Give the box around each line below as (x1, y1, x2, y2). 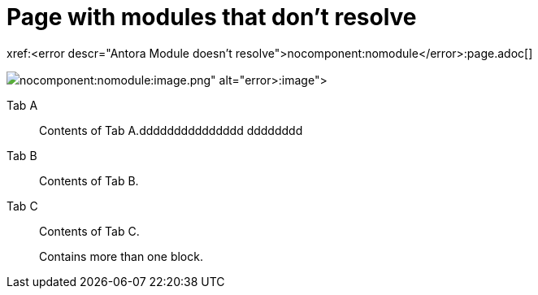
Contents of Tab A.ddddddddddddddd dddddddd (39, 123, 303, 137)
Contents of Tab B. (39, 173, 139, 188)
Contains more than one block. (39, 249, 203, 263)
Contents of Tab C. (39, 223, 140, 238)
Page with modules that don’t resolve (7, 3, 417, 31)
